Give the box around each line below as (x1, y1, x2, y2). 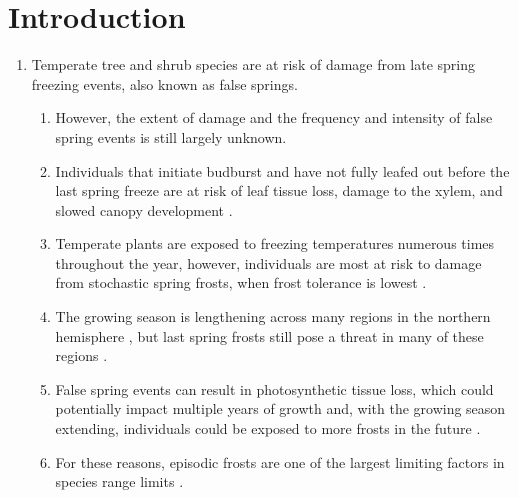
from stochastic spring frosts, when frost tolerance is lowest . (55, 272, 427, 293)
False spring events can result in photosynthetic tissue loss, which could (55, 378, 494, 399)
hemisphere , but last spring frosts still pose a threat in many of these (55, 325, 484, 346)
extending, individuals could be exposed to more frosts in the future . (55, 418, 481, 439)
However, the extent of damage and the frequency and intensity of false (55, 107, 493, 128)
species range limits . (55, 471, 184, 492)
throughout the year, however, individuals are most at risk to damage (55, 252, 482, 273)
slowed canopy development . (55, 199, 233, 220)
